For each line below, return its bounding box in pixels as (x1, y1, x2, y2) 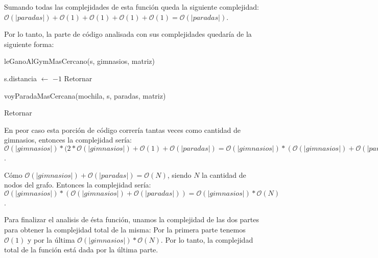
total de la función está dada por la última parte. (4, 244, 158, 255)
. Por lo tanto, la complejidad (160, 234, 253, 245)
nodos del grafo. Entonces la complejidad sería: (4, 179, 151, 190)
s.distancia (4, 73, 37, 83)
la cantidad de (202, 169, 246, 180)
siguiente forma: (4, 38, 54, 49)
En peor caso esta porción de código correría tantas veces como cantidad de (4, 124, 241, 135)
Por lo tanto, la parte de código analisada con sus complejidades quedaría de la (4, 29, 252, 39)
